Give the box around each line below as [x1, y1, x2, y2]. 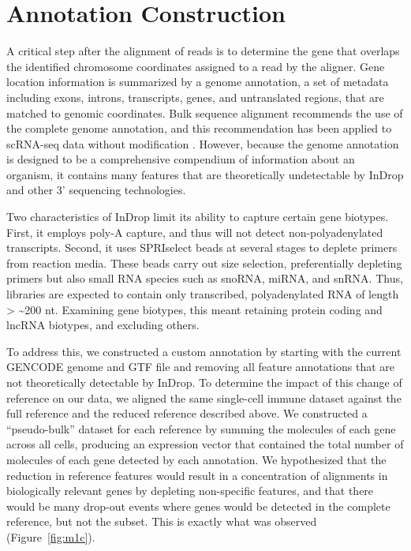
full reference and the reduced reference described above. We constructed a [6, 405, 368, 422]
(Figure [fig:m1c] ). [6, 528, 95, 545]
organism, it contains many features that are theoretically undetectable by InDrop [6, 166, 404, 182]
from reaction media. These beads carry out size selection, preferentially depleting [6, 254, 402, 271]
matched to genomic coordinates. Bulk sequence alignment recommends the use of [6, 104, 403, 121]
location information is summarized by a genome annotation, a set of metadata [6, 73, 389, 90]
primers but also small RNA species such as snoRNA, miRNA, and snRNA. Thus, [6, 270, 403, 287]
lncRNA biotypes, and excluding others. [6, 317, 200, 333]
